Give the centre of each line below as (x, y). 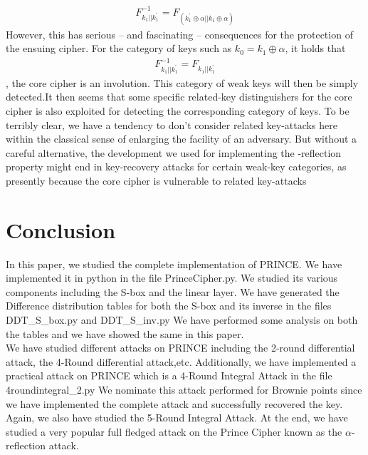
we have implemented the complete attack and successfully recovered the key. (174, 403)
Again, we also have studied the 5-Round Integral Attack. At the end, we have (177, 418)
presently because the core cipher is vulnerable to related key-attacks (156, 180)
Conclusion (61, 229)
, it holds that (315, 48)
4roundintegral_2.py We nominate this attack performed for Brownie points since (184, 390)
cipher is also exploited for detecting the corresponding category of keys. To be (178, 110)
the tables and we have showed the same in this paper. (125, 333)
